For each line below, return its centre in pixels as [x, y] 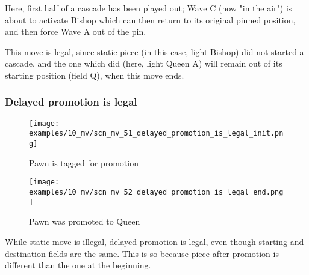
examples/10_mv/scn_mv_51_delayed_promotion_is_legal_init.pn [156, 134]
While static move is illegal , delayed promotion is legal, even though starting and [154, 241]
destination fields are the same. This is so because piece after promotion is [142, 253]
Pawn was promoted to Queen [85, 221]
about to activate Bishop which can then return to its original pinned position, [150, 20]
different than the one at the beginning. [78, 265]
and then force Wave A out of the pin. [76, 32]
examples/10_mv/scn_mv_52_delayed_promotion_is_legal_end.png [156, 192]
